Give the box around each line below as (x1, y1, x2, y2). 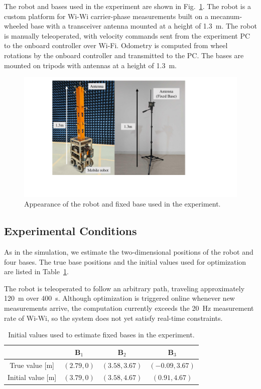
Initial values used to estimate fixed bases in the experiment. (8, 329, 195, 340)
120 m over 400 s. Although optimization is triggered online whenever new (4, 293, 235, 303)
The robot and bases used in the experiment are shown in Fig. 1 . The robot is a (4, 1, 251, 11)
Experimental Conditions (4, 223, 137, 239)
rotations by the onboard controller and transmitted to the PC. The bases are (4, 50, 244, 60)
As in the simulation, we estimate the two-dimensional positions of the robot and (4, 247, 253, 257)
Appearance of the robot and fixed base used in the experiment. (24, 199, 221, 209)
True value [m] (10, 359, 54, 370)
